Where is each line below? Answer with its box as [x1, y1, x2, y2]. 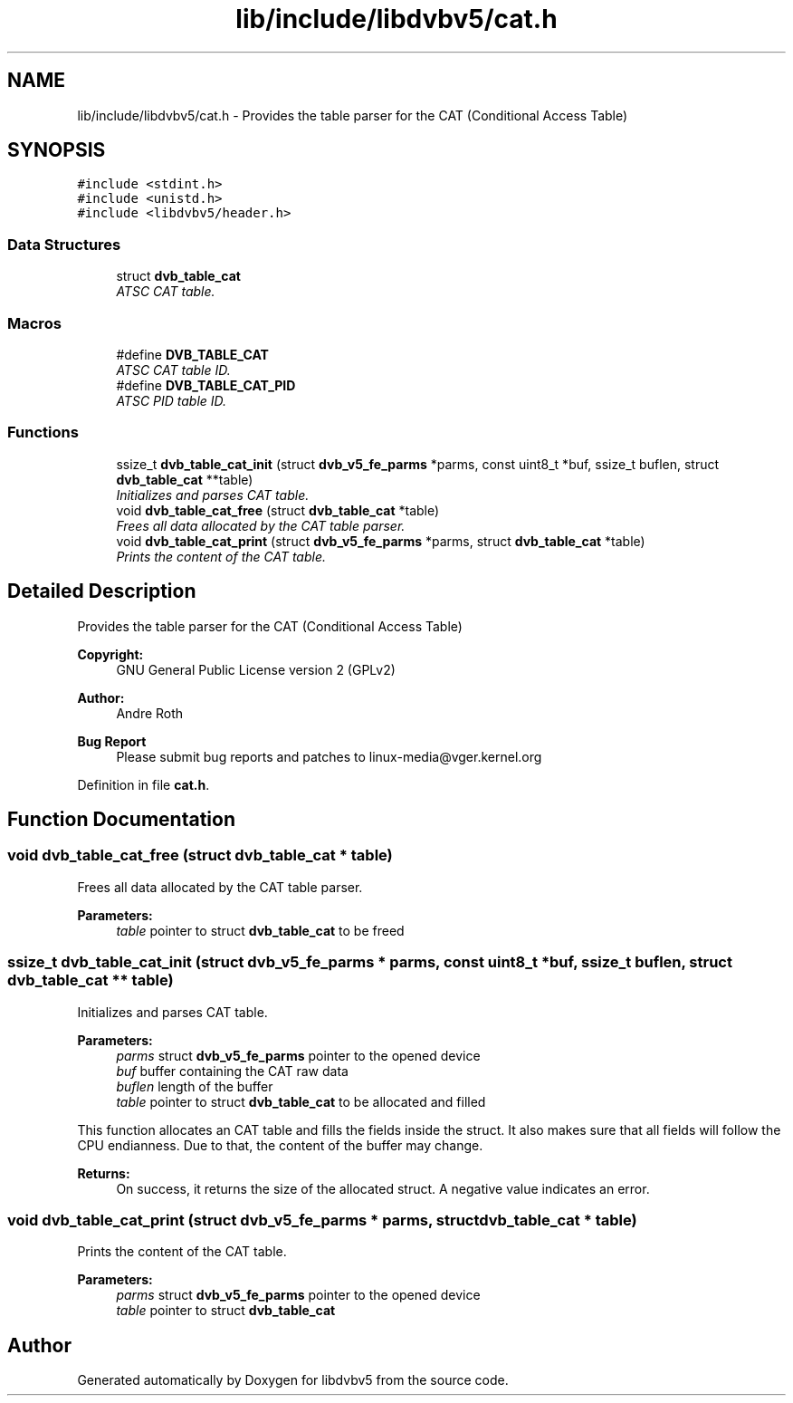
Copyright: [77, 646, 144, 662]
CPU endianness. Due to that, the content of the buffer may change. [77, 1137, 483, 1153]
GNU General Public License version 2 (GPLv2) [116, 661, 396, 677]
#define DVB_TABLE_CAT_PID [116, 377, 296, 393]
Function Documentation [7, 807, 235, 831]
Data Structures [7, 235, 121, 254]
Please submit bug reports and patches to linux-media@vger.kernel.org [116, 748, 542, 764]
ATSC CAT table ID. [116, 361, 231, 378]
